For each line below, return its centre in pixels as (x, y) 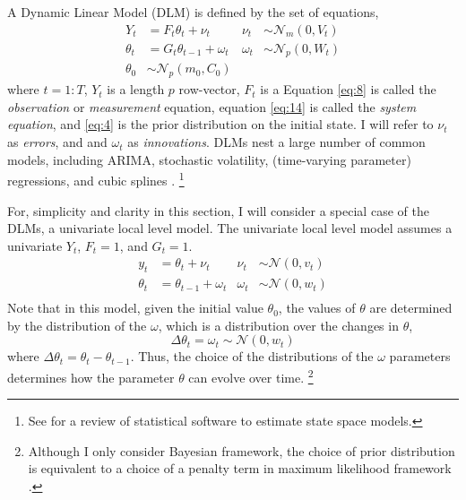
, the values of (317, 308)
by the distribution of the (77, 325)
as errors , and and (57, 142)
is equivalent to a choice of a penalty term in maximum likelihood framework (240, 468)
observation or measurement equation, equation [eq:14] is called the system (212, 106)
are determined (411, 308)
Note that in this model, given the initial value (135, 308)
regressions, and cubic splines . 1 (96, 179)
